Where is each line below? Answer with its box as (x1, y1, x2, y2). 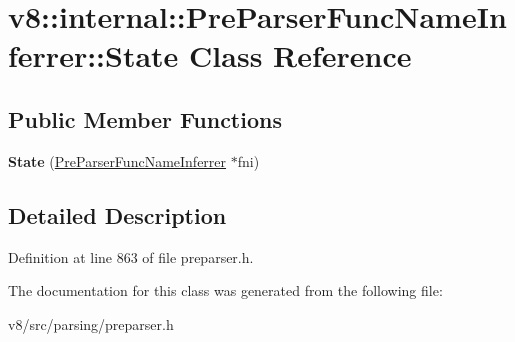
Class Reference (189, 35, 412, 76)
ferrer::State (8, 35, 179, 76)
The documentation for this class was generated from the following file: (8, 280, 443, 301)
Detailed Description (8, 199, 227, 230)
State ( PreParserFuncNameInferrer (8, 150, 227, 171)
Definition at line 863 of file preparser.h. (8, 246, 254, 267)
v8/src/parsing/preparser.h (8, 313, 174, 334)
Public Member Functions (8, 103, 282, 134)
